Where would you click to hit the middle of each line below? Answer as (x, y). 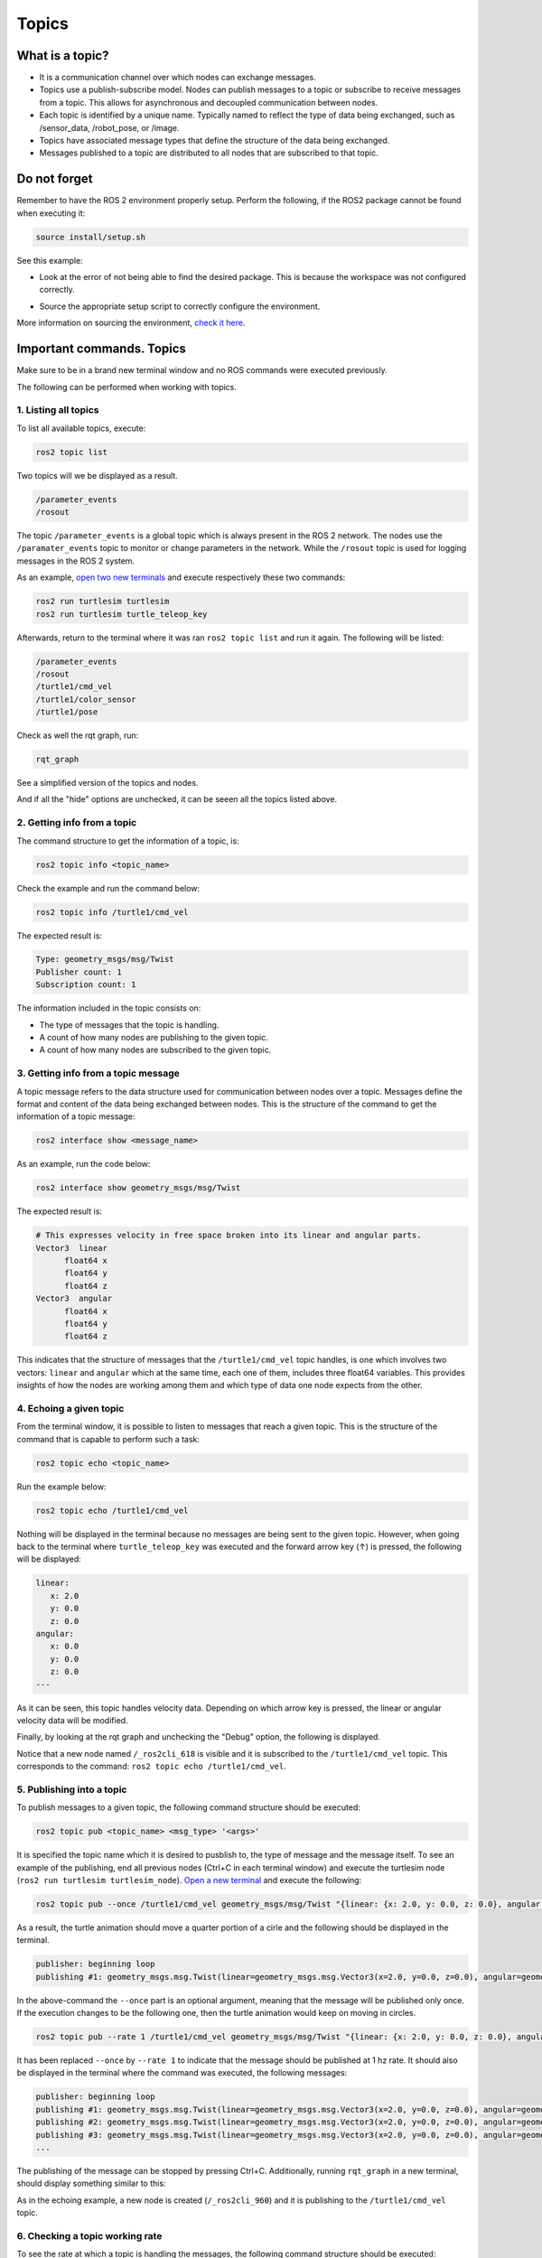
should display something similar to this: (91, 2183)
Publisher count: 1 (79, 972)
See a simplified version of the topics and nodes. (107, 783)
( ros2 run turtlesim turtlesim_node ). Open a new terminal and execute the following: (189, 1880)
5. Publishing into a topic (72, 1789)
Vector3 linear (72, 1248)
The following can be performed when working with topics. (126, 387)
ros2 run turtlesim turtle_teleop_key (121, 614)
